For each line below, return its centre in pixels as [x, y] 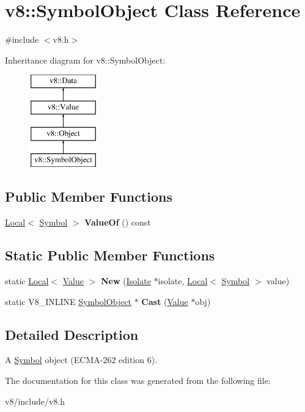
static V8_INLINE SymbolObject [68, 301]
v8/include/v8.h [35, 401]
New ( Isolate [126, 281]
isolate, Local [183, 281]
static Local [27, 281]
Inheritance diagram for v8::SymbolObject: [85, 60]
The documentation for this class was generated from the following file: [138, 381]
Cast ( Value [165, 301]
